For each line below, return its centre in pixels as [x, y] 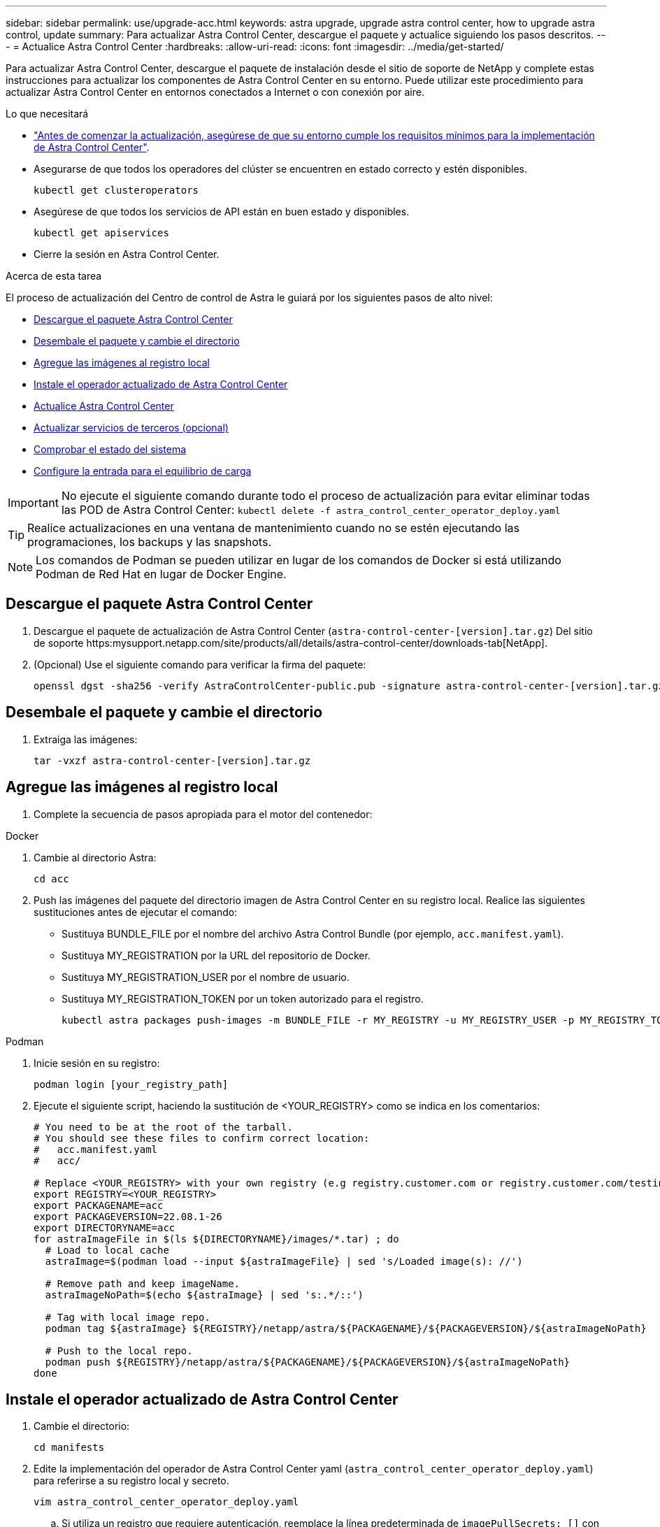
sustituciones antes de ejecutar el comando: [136, 912]
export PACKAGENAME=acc [99, 1205]
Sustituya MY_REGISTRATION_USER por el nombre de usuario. [206, 977]
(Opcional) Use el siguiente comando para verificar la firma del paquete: [200, 664]
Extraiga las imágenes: [86, 739]
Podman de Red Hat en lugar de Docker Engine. [161, 574]
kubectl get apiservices [101, 233]
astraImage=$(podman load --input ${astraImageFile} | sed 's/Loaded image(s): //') [284, 1261]
